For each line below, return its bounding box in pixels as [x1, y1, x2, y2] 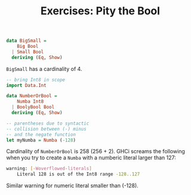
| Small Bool [11, 49, 44, 55]
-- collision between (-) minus [6, 126, 87, 132]
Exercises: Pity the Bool [41, 4, 160, 18]
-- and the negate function [6, 131, 76, 138]
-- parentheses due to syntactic [6, 120, 90, 126]
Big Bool [17, 44, 39, 49]
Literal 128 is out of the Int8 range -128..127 [17, 171, 140, 177]
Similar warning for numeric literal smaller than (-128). [6, 182, 138, 189]
